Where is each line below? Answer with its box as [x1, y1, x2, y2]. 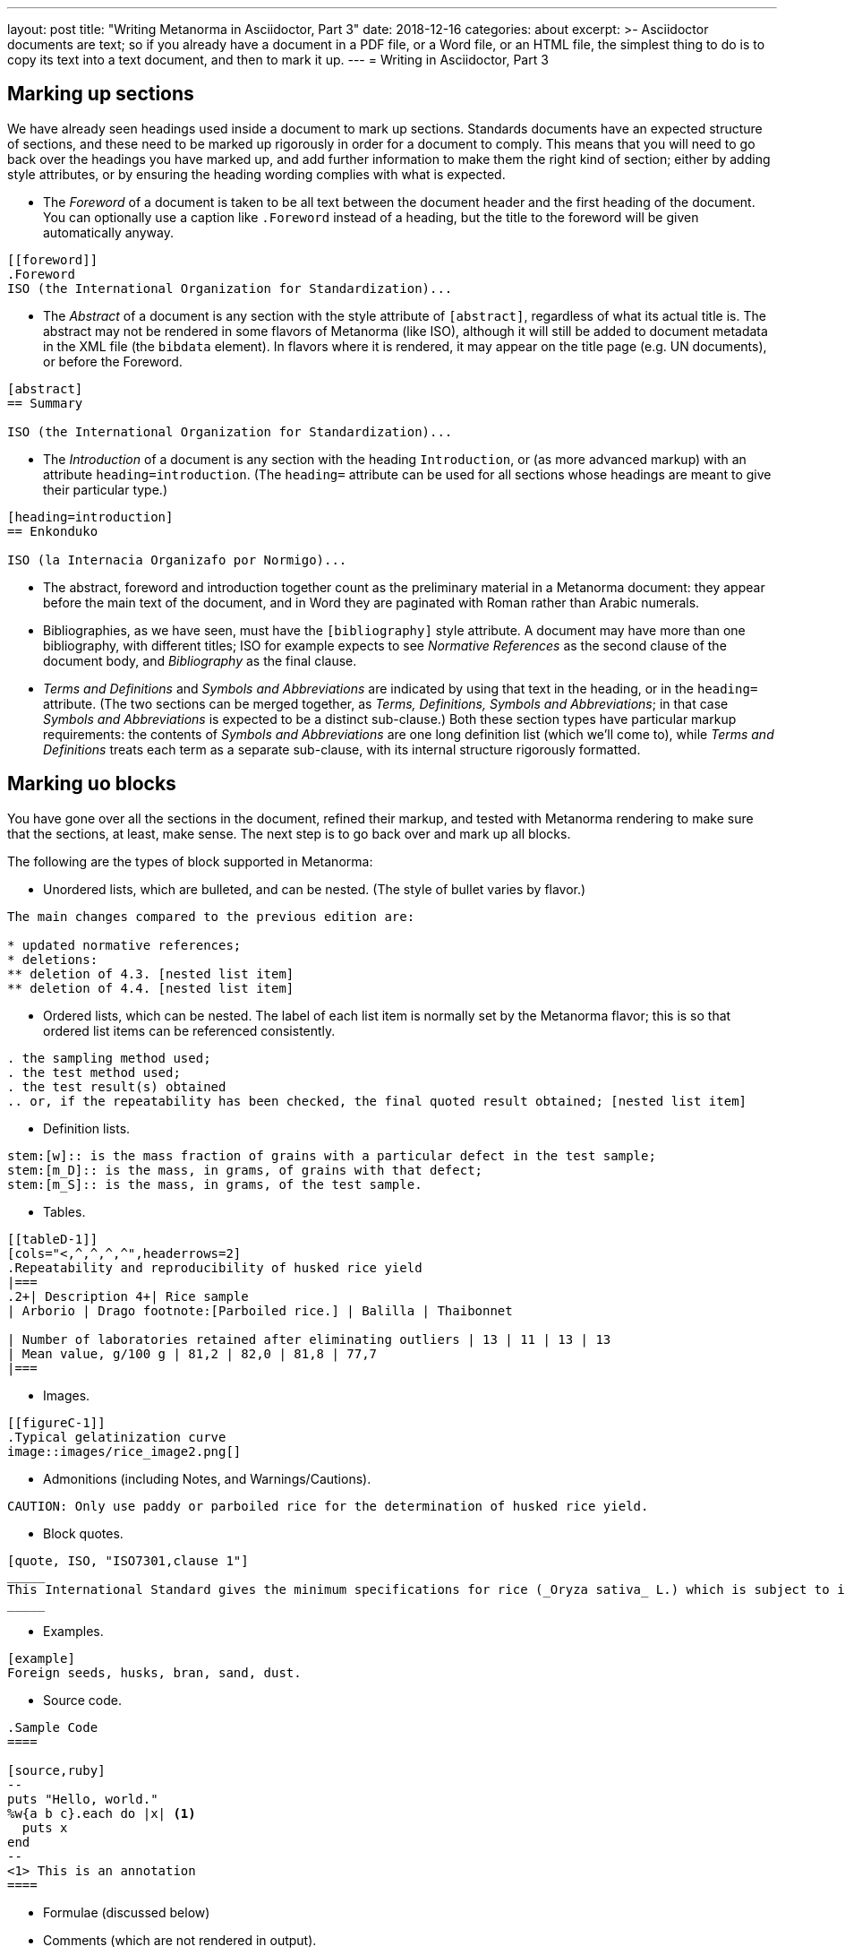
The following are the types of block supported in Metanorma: [7, 853, 373, 869]
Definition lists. [43, 1120, 131, 1136]
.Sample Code [7, 1719, 98, 1735]
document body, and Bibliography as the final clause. [43, 652, 357, 668]
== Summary [7, 395, 83, 410]
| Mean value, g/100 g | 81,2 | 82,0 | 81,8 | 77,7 [7, 1346, 378, 1361]
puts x [21, 1820, 68, 1835]
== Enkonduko [7, 523, 98, 538]
